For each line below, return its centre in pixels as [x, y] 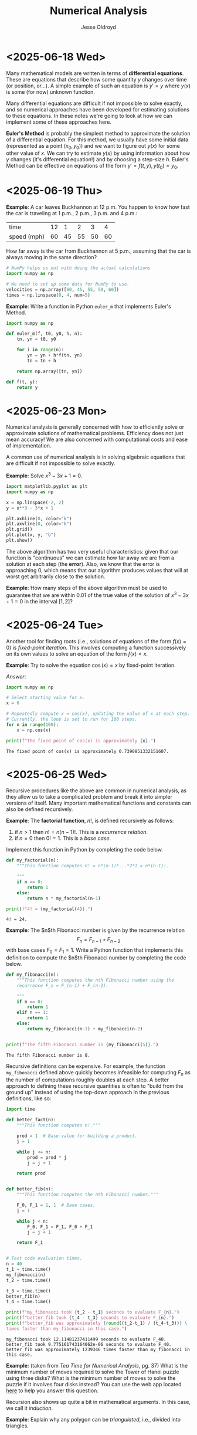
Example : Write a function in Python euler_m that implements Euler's [89, 306]
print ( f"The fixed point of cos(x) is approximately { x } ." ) [81, 741]
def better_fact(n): [31, 1120]
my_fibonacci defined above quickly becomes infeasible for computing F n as [98, 1073]
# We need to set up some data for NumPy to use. [68, 284]
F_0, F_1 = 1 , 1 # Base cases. [56, 1205]
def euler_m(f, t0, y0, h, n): [44, 334]
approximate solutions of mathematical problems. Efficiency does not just [95, 433]
